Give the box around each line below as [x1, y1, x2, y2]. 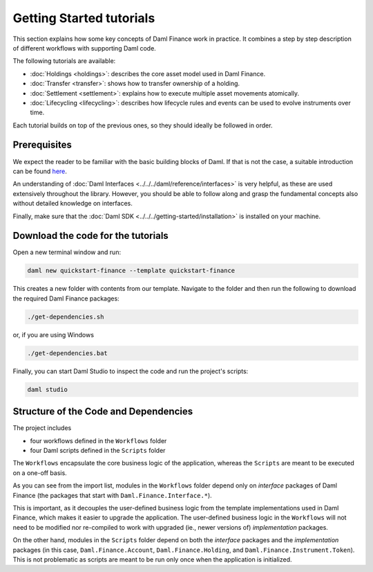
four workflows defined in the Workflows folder [30, 436, 167, 445]
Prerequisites [12, 139, 72, 151]
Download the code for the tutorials [12, 230, 169, 242]
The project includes [12, 424, 72, 432]
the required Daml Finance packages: [12, 294, 120, 303]
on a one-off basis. [12, 468, 67, 477]
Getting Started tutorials [12, 10, 155, 26]
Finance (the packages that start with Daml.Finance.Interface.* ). [12, 491, 212, 499]
